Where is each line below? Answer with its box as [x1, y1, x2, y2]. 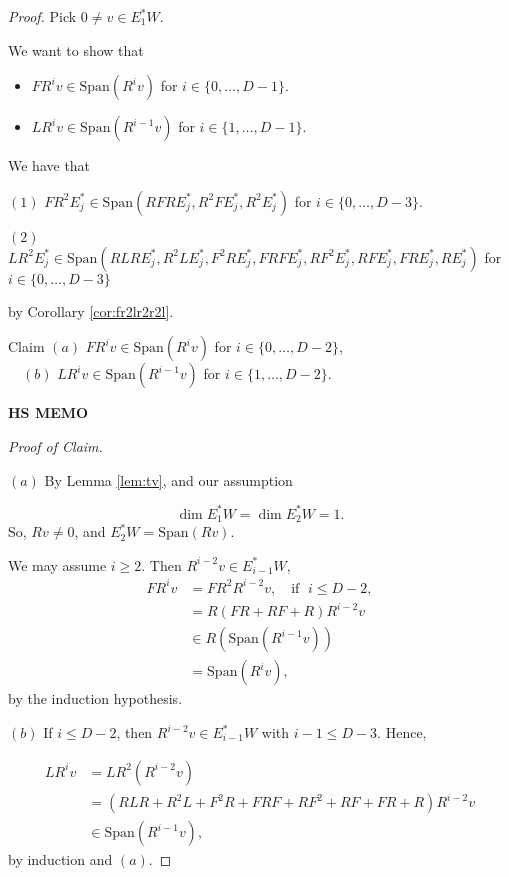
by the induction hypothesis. [8, 688, 183, 709]
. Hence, [377, 722, 427, 743]
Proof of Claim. [8, 435, 103, 456]
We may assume [8, 554, 107, 575]
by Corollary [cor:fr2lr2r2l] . [8, 300, 174, 321]
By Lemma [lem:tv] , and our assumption [44, 469, 293, 490]
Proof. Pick [8, 6, 77, 26]
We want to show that [8, 39, 144, 60]
